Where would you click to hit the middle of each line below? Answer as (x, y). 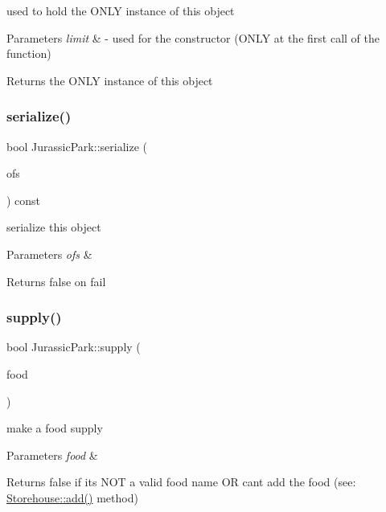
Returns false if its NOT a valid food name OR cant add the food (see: (181, 482)
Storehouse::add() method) (72, 497)
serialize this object (54, 227)
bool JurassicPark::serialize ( (77, 146)
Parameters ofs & (49, 254)
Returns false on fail (56, 281)
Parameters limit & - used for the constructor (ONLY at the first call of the (193, 37)
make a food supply (55, 428)
